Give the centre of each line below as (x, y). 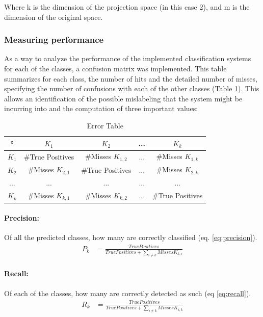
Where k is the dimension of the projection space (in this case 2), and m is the (127, 7)
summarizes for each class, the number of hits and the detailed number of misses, (131, 78)
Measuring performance (54, 39)
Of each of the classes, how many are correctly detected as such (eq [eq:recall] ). (128, 293)
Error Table (105, 125)
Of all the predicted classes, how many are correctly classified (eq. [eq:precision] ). (131, 237)
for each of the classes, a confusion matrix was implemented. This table (115, 68)
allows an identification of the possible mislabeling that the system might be (123, 98)
